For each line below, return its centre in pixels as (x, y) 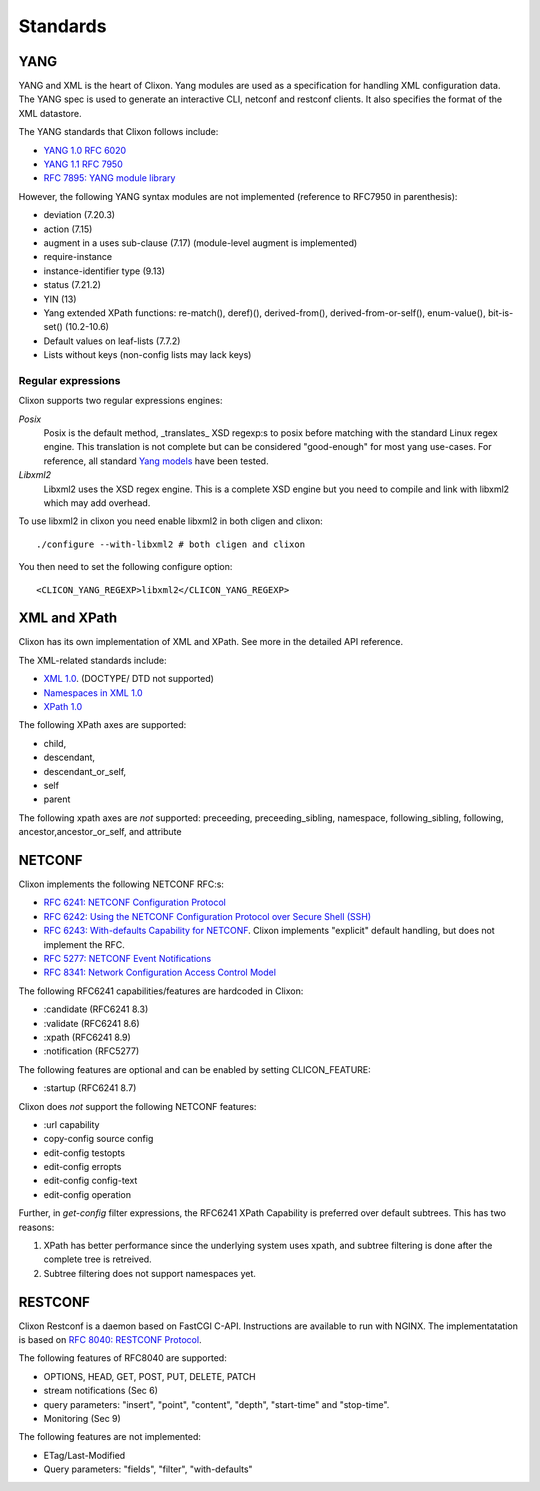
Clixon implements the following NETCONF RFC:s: (121, 884)
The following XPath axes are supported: (102, 725)
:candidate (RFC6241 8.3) (96, 1009)
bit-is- (500, 312)
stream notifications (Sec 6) (101, 1391)
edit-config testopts (84, 1152)
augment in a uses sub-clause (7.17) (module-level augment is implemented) (200, 242)
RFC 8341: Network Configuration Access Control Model (160, 972)
